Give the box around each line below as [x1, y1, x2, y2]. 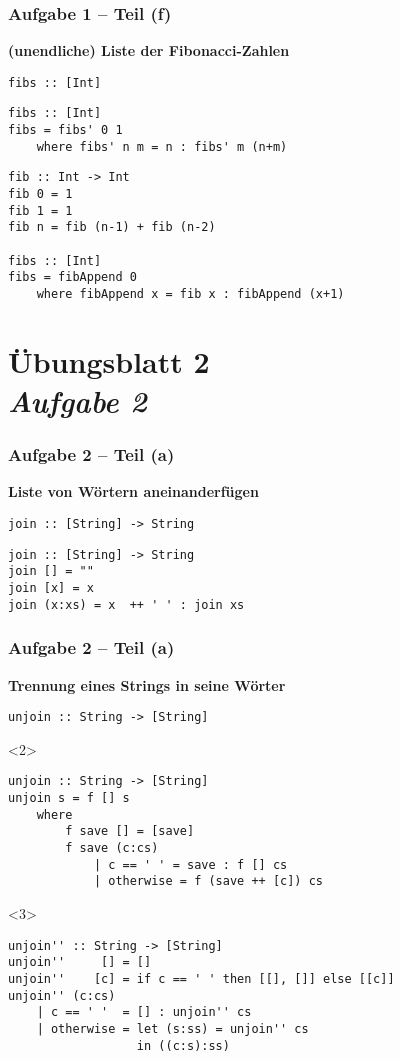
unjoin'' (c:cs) [8, 988, 116, 1003]
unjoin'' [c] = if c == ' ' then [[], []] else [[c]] [8, 971, 395, 986]
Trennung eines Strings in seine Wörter [8, 674, 286, 695]
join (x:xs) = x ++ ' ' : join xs [8, 597, 245, 612]
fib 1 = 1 [8, 203, 73, 218]
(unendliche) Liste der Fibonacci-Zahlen [8, 40, 290, 61]
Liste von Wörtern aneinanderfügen [8, 481, 259, 502]
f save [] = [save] [65, 824, 195, 839]
